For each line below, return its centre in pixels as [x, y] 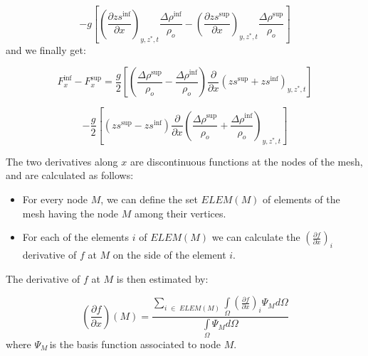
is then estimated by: [162, 278]
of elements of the [301, 199]
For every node [55, 199]
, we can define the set [149, 199]
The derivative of [43, 278]
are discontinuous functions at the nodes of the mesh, [246, 161]
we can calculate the [256, 237]
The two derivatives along [62, 161]
